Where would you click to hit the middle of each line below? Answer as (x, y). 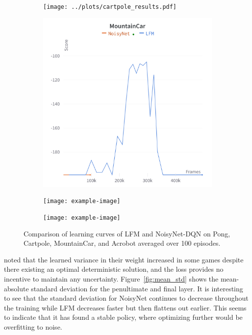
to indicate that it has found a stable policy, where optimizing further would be (123, 317)
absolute (16, 288)
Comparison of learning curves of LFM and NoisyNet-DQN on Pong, (127, 233)
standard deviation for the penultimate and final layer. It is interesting (137, 288)
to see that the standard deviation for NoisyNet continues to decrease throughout (126, 298)
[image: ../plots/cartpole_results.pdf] (110, 7)
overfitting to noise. (33, 326)
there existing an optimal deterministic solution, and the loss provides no (114, 269)
